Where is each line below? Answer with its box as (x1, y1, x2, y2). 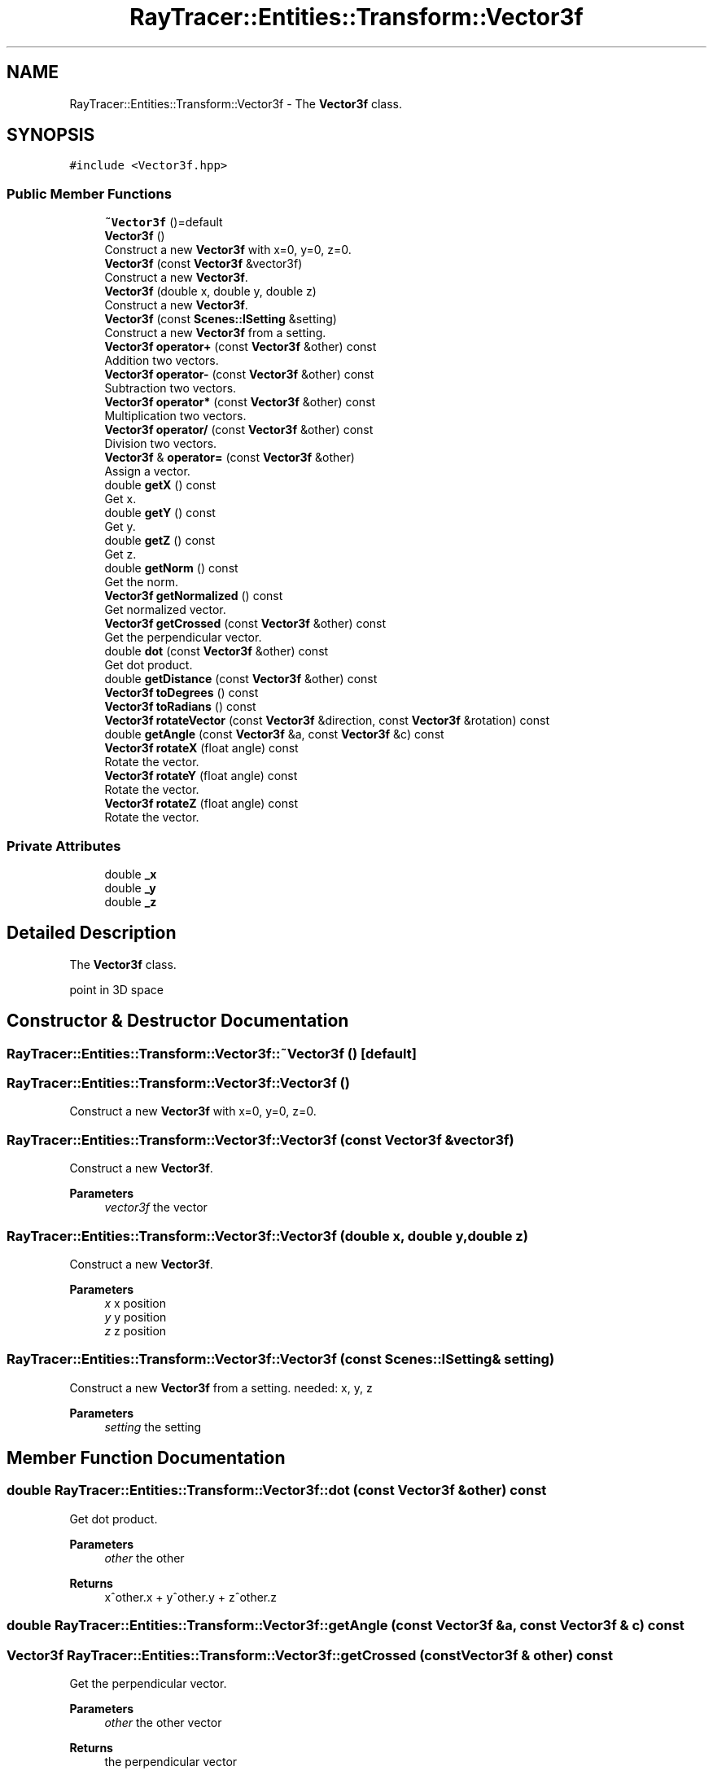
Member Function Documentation (7, 1448, 286, 1469)
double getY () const (104, 506, 216, 520)
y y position (104, 1309, 167, 1324)
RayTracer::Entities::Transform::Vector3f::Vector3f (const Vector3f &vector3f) (7, 1131, 514, 1148)
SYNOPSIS (7, 125, 95, 146)
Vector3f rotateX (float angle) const (104, 741, 299, 756)
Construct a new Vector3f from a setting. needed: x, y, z (69, 1380, 373, 1395)
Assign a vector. (104, 464, 190, 479)
